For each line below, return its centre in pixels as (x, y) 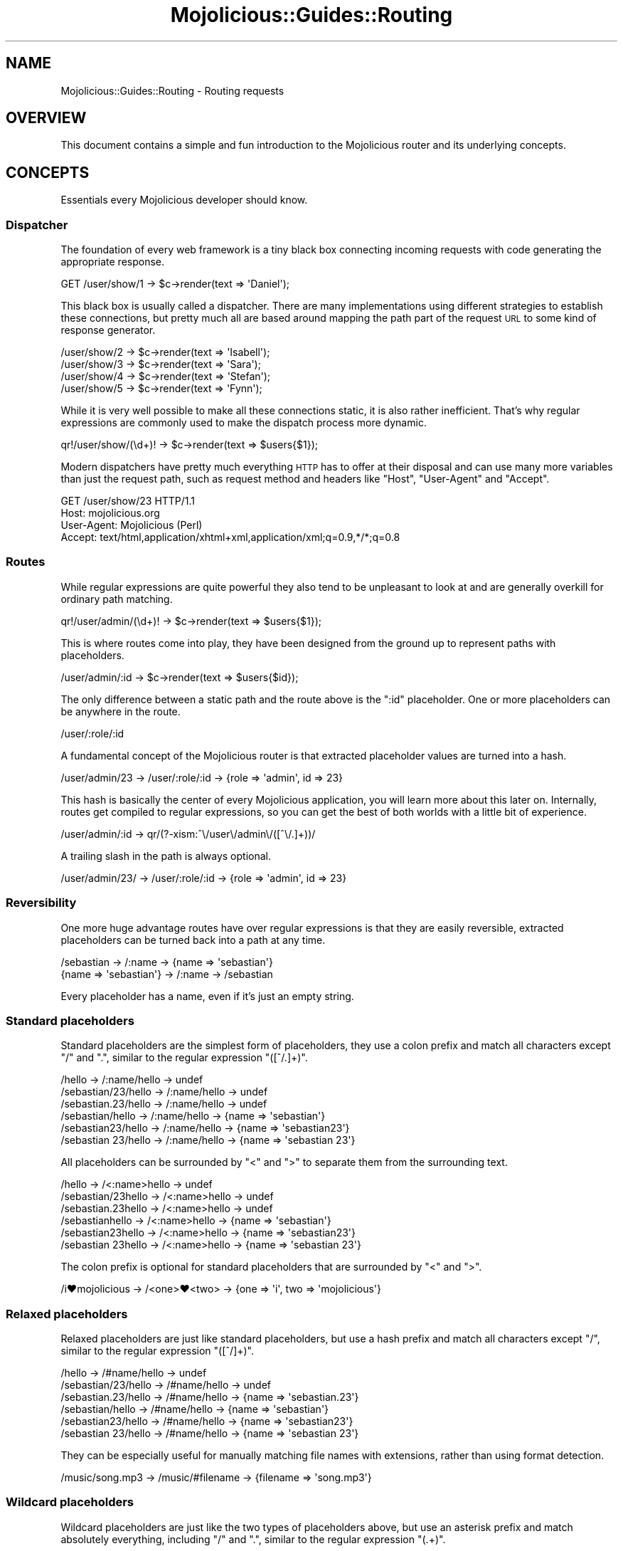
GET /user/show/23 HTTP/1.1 (128, 501)
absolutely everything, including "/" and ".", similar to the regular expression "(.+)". (253, 1539)
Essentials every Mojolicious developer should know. (184, 200)
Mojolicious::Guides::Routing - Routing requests (172, 90)
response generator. (108, 330)
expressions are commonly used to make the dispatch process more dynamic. (244, 423)
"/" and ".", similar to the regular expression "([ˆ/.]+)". (184, 1058)
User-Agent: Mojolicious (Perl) (132, 525)
